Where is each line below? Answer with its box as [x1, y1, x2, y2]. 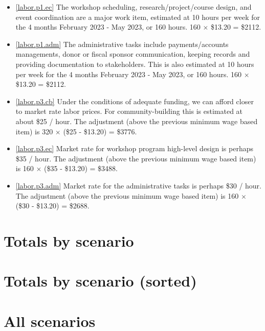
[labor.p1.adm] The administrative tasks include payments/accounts [15, 38, 229, 49]
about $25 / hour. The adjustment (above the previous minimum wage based [15, 115, 258, 126]
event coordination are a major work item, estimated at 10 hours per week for [15, 11, 260, 22]
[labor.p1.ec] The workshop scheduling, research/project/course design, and [15, 2, 252, 12]
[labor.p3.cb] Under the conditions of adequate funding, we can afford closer [15, 96, 254, 106]
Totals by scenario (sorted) [4, 270, 197, 291]
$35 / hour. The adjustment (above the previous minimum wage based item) [15, 153, 256, 163]
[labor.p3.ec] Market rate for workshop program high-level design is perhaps [15, 143, 254, 154]
